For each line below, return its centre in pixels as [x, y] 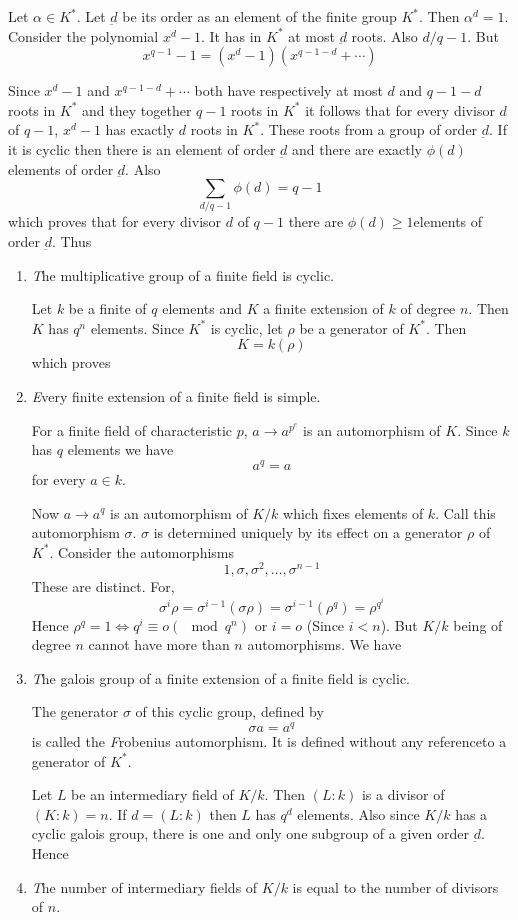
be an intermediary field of [152, 794]
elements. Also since [358, 813]
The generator [75, 711]
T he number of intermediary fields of [144, 886]
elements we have [120, 449]
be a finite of [107, 308]
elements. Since [137, 327]
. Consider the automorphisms [142, 551]
